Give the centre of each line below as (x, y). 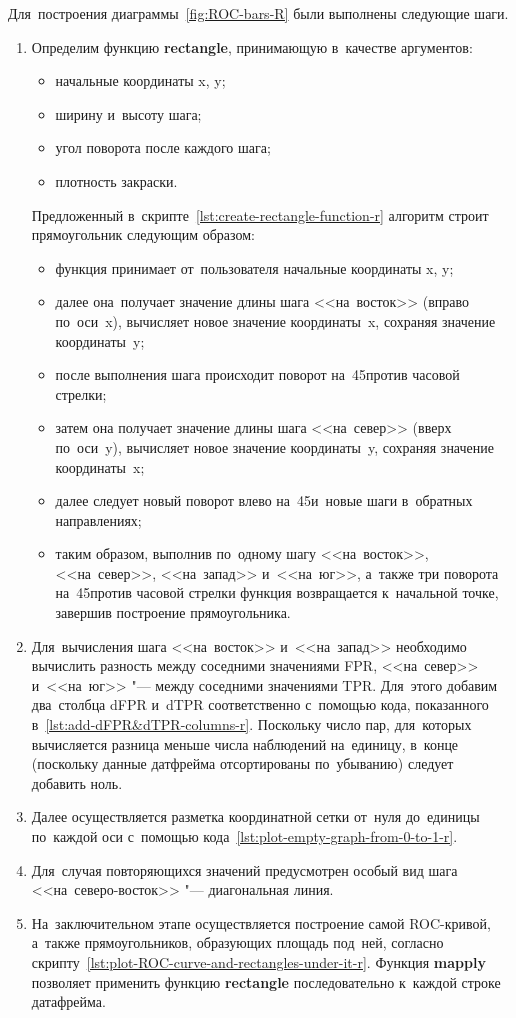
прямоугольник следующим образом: (143, 234)
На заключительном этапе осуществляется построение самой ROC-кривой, (261, 922)
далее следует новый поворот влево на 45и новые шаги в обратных (264, 500)
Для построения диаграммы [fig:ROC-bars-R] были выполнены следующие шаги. (258, 13)
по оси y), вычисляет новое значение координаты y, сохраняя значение (274, 446)
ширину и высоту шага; (128, 113)
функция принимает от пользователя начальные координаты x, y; (254, 267)
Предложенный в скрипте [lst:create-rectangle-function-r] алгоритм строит (260, 214)
